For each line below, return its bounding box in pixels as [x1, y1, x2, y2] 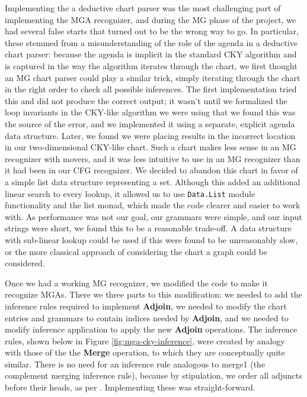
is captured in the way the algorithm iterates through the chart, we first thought [5, 59, 298, 72]
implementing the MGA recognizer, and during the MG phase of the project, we [5, 13, 296, 25]
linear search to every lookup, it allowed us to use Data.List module [5, 187, 255, 199]
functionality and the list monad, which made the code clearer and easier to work [5, 199, 300, 211]
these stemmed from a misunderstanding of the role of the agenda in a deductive [5, 36, 298, 49]
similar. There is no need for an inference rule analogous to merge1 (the [5, 357, 266, 370]
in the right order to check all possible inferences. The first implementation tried [5, 83, 297, 95]
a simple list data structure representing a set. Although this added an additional [5, 175, 300, 188]
